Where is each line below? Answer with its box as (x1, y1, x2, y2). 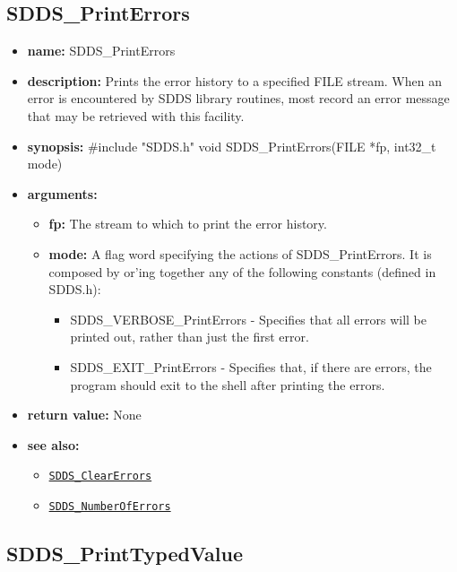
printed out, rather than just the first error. (70, 327, 309, 346)
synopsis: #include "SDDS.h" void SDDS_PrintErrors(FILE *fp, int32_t (27, 136, 436, 155)
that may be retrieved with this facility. (27, 106, 245, 125)
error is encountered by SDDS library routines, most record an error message (27, 89, 450, 108)
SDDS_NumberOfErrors (48, 499, 171, 513)
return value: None (27, 405, 142, 424)
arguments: (27, 184, 98, 203)
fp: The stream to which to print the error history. (48, 214, 327, 233)
